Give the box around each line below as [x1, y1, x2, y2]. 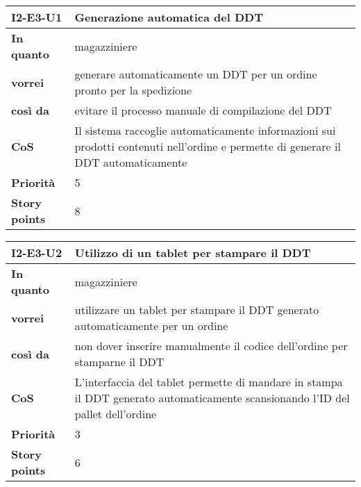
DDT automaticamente [74, 154, 187, 170]
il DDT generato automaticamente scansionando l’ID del [74, 390, 350, 406]
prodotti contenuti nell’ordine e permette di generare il [74, 138, 341, 154]
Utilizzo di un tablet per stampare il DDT [74, 245, 311, 261]
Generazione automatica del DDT [74, 9, 264, 25]
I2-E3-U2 [11, 245, 62, 261]
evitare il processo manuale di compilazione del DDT [74, 102, 332, 118]
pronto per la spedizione [74, 82, 192, 98]
